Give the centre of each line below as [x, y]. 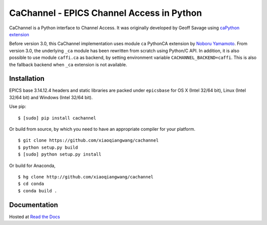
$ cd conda [31, 184]
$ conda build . [38, 191]
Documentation [34, 205]
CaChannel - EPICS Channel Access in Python [106, 13]
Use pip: [18, 107]
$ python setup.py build [48, 147]
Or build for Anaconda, [32, 166]
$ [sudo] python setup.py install [60, 154]
